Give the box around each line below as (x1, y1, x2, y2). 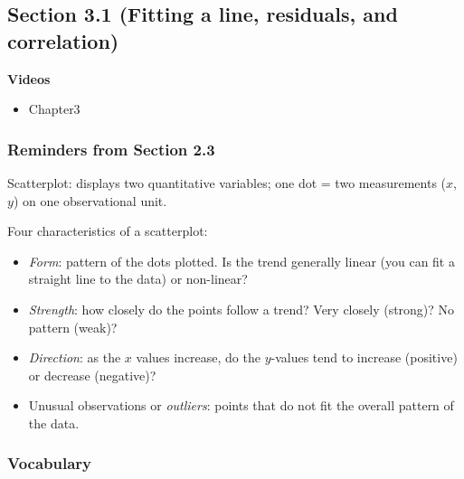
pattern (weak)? (28, 317, 118, 336)
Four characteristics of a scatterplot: (7, 221, 208, 240)
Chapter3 (28, 99, 80, 118)
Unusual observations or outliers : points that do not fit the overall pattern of (28, 396, 454, 415)
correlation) (7, 26, 119, 54)
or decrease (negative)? (28, 365, 156, 384)
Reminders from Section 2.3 (7, 137, 215, 160)
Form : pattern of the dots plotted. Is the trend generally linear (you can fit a (28, 251, 455, 270)
